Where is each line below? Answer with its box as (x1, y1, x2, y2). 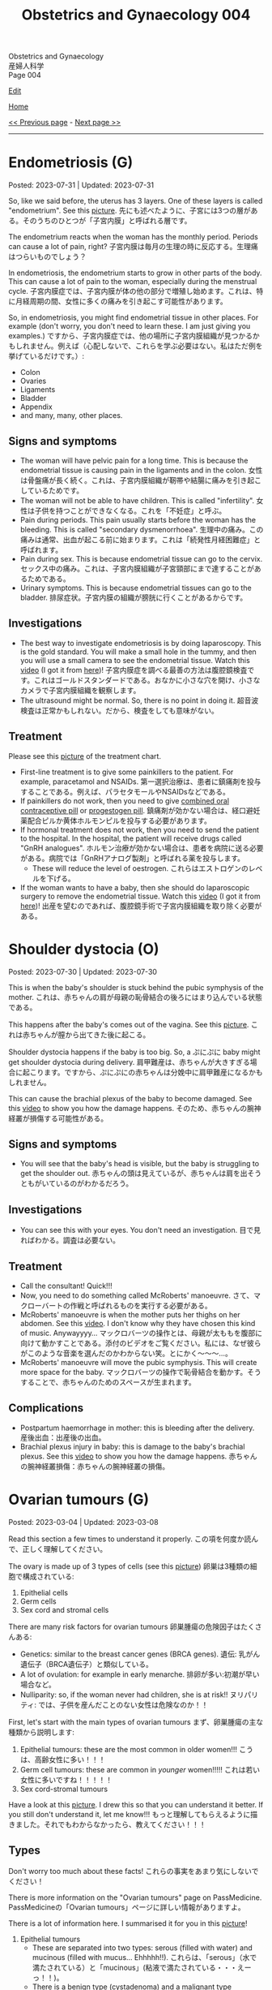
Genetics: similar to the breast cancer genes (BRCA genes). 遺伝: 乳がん (19, 1649, 261, 1659)
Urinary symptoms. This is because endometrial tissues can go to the (19, 583, 253, 592)
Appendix (19, 402, 53, 411)
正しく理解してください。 (22, 1544, 108, 1553)
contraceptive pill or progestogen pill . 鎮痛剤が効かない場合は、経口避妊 (19, 805, 261, 815)
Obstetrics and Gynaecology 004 (21, 6, 251, 24)
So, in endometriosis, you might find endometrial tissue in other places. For (8, 312, 259, 322)
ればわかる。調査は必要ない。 (19, 1235, 120, 1245)
